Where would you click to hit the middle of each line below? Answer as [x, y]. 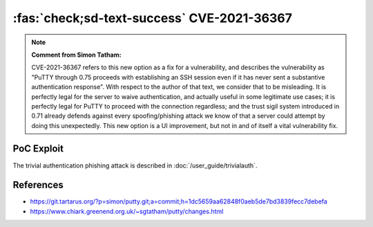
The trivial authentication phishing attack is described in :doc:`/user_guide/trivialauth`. [135, 165]
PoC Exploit [38, 149]
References [38, 185]
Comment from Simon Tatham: [76, 55]
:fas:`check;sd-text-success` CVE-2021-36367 [153, 18]
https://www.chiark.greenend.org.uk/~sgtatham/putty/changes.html [127, 211]
